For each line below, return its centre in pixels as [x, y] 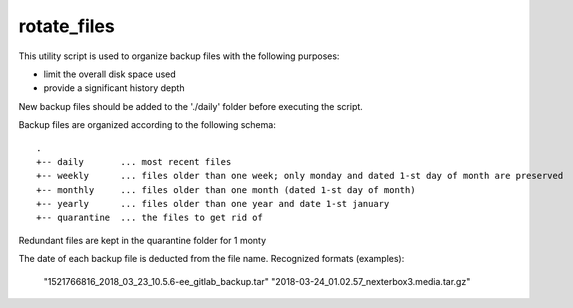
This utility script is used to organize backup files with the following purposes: [179, 56]
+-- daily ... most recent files [134, 161]
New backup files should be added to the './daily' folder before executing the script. [191, 106]
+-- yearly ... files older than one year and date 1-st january [213, 204]
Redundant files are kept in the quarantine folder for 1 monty [142, 240]
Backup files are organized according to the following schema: [147, 125]
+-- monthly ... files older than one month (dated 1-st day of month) [226, 189]
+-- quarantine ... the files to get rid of [150, 218]
